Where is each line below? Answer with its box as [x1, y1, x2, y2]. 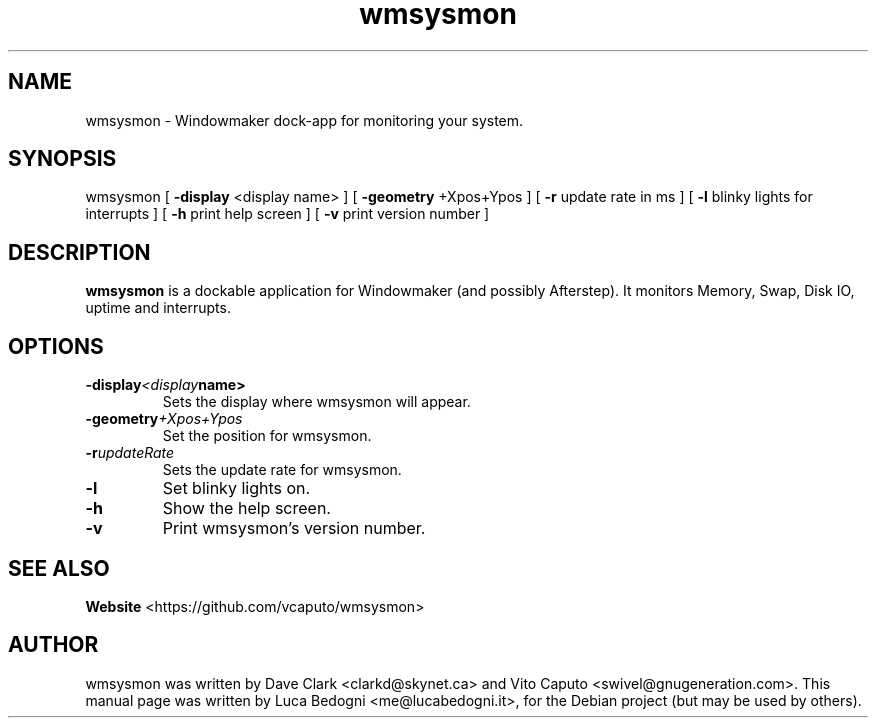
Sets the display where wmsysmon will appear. [162, 393, 471, 411]
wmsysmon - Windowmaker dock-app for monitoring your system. [85, 111, 524, 129]
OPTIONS [8, 333, 104, 359]
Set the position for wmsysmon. [162, 427, 372, 445]
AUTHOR [8, 632, 99, 658]
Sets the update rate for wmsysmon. [162, 461, 402, 479]
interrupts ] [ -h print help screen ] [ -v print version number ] [85, 205, 490, 223]
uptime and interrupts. [85, 299, 231, 317]
